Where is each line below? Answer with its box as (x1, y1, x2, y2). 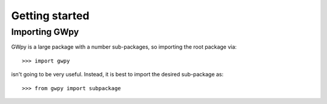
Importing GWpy (11, 26, 79, 37)
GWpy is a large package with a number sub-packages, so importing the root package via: (11, 43, 237, 50)
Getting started (11, 9, 90, 22)
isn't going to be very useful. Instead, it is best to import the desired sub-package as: (11, 71, 224, 78)
